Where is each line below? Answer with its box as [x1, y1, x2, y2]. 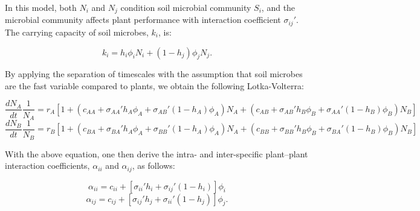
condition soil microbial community [120, 1, 251, 13]
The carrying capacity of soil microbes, [5, 25, 149, 38]
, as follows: [132, 159, 175, 172]
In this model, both [5, 1, 77, 13]
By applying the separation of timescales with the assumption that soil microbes [5, 68, 303, 80]
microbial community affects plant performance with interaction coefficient [5, 13, 281, 26]
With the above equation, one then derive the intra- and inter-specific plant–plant [5, 147, 308, 160]
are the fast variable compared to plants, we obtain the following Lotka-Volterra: [5, 79, 304, 92]
